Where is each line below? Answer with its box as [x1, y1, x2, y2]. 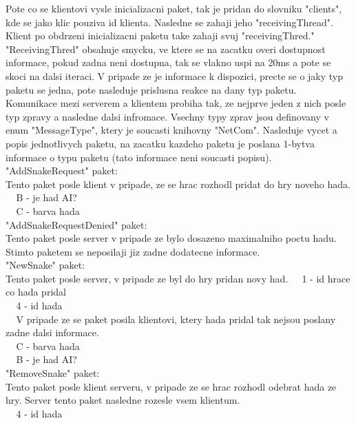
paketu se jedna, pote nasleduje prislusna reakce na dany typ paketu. [6, 82, 297, 96]
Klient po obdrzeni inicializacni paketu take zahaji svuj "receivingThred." [6, 28, 315, 43]
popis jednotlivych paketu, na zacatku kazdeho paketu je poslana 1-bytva [6, 136, 315, 150]
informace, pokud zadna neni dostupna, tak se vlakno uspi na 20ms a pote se [6, 55, 331, 70]
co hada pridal [6, 285, 66, 299]
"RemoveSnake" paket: [6, 366, 100, 380]
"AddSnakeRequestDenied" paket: [6, 217, 147, 231]
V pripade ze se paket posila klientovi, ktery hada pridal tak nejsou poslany [16, 311, 336, 326]
